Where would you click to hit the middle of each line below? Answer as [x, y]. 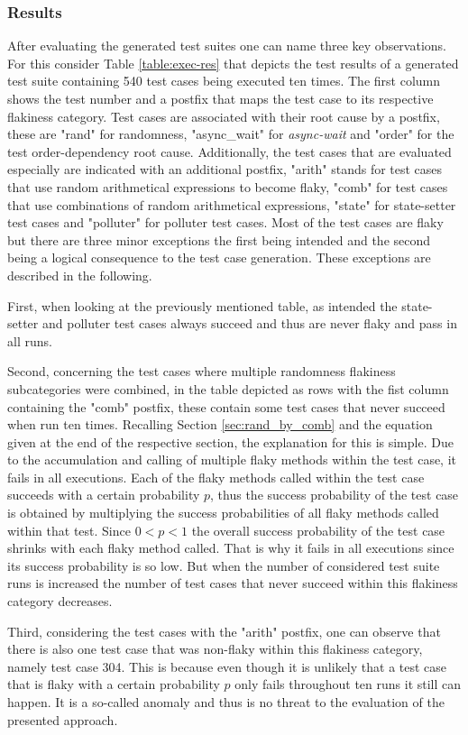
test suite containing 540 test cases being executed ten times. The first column [224, 81]
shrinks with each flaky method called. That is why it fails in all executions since [231, 548]
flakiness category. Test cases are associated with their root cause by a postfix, [224, 116]
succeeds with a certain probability [104, 495]
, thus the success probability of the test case [335, 495]
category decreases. [60, 601]
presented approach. [63, 719]
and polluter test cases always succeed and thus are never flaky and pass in [249, 323]
